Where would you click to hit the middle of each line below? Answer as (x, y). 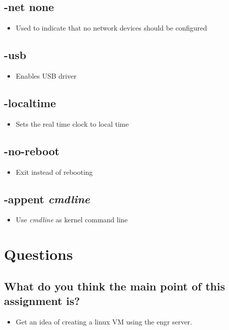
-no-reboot (32, 150)
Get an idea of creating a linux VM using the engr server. (104, 321)
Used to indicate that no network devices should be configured (111, 28)
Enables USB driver (46, 76)
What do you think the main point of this (114, 286)
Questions (38, 254)
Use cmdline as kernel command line (72, 220)
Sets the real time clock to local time (72, 123)
